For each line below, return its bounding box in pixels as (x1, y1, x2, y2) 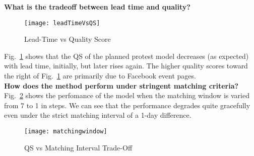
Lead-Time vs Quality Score (24, 34, 111, 44)
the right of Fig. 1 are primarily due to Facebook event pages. (4, 70, 196, 81)
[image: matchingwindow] (24, 128, 107, 135)
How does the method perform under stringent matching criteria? (4, 80, 239, 91)
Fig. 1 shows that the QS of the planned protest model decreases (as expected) (4, 50, 249, 61)
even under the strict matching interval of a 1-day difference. (4, 110, 192, 120)
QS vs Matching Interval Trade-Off (24, 142, 133, 152)
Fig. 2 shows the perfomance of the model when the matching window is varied (4, 90, 249, 101)
